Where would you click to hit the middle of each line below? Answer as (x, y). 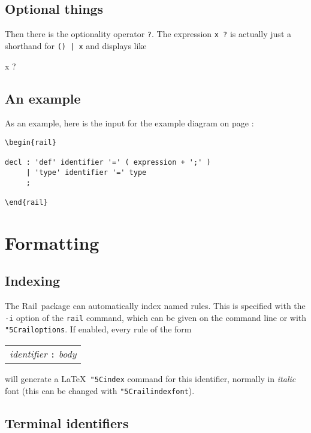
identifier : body (43, 353)
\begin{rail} (31, 142)
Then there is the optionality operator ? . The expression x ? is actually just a (148, 34)
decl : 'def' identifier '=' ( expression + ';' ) (108, 163)
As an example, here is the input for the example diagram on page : (129, 123)
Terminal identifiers (67, 423)
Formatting (52, 242)
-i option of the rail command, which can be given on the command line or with (156, 317)
